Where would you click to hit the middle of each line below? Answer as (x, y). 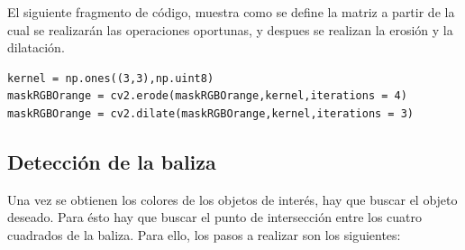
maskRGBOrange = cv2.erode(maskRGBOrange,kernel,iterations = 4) (207, 96)
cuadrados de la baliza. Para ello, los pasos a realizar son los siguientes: (204, 234)
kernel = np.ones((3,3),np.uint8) (111, 78)
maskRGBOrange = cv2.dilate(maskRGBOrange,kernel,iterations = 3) (211, 113)
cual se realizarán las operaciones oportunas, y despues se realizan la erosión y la (230, 29)
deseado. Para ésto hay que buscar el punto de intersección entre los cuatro (215, 217)
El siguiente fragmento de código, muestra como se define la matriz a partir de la (231, 12)
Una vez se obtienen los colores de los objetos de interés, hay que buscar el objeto (232, 199)
